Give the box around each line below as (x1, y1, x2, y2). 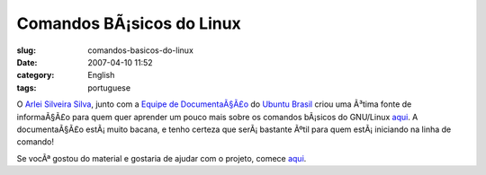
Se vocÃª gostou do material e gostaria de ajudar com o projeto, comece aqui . (16, 153, 307, 163)
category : (16, 70, 55, 81)
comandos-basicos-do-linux (87, 45, 193, 56)
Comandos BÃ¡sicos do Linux (16, 13, 242, 33)
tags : (16, 82, 37, 93)
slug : (16, 45, 36, 56)
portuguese (87, 82, 130, 93)
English (87, 70, 115, 81)
